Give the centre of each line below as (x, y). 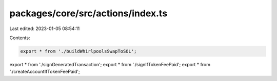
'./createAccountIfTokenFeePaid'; (45, 72)
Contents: (20, 38)
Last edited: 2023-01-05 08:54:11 (45, 29)
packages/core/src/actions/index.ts (88, 13)
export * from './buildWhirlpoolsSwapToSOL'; (78, 51)
